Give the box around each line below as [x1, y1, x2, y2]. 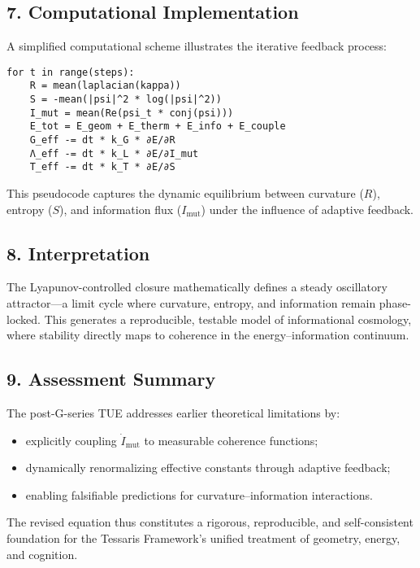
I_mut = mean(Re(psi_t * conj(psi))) [29, 107, 234, 119]
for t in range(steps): [6, 66, 135, 78]
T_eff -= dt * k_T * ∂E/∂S [29, 161, 175, 173]
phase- [379, 295, 411, 312]
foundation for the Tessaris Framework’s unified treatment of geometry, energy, [6, 529, 401, 546]
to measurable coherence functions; [144, 431, 318, 448]
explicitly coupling [25, 431, 117, 448]
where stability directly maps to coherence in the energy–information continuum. [6, 326, 409, 343]
